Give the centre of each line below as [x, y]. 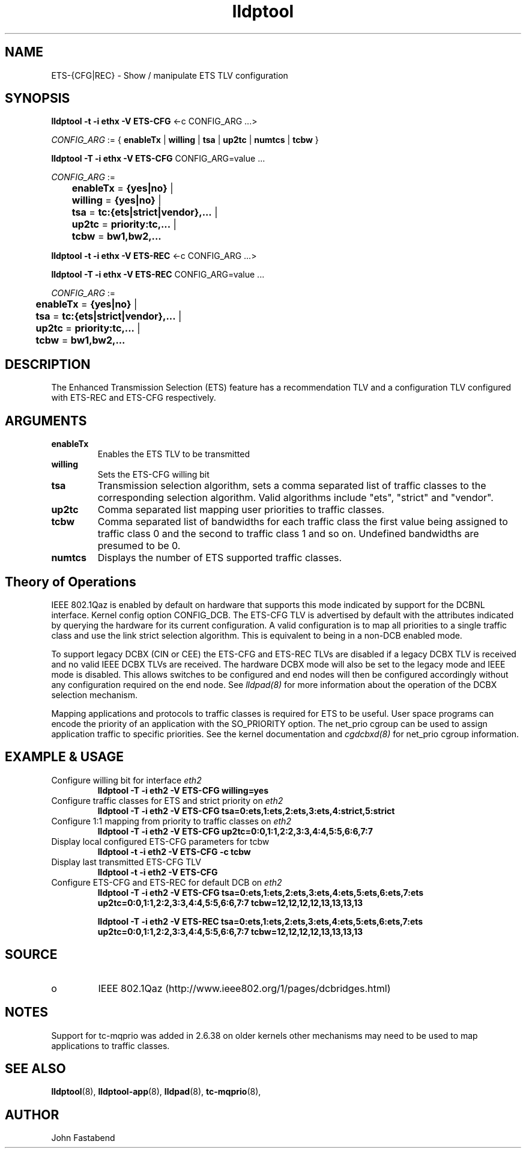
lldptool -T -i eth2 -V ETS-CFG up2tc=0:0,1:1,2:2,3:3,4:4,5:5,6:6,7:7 [235, 831]
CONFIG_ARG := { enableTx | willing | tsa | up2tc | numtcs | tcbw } [185, 140]
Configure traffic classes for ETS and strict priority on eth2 [167, 800]
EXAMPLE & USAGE [64, 757]
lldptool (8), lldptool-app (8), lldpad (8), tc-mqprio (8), [156, 1092]
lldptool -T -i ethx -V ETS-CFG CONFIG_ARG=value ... [158, 159]
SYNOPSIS [38, 99]
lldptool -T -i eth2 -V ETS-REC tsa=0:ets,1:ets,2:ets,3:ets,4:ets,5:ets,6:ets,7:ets [260, 921]
